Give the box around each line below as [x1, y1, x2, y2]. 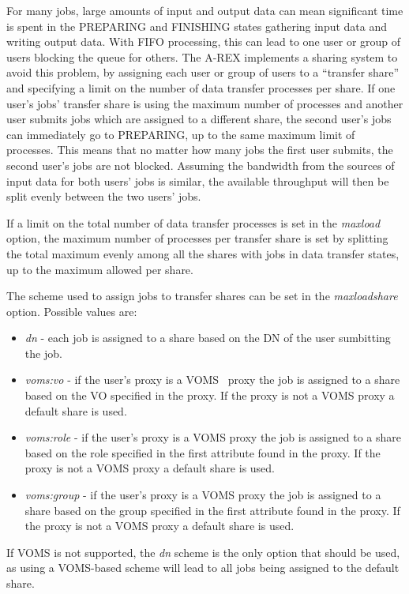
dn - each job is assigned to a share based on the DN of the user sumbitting [24, 329, 391, 346]
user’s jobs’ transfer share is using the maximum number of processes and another [6, 95, 403, 111]
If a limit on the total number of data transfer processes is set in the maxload [6, 214, 381, 231]
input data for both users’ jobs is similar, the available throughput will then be [6, 172, 389, 189]
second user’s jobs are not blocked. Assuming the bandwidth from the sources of [6, 156, 395, 173]
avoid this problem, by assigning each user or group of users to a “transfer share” [6, 64, 400, 81]
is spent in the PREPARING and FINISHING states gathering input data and [6, 17, 388, 34]
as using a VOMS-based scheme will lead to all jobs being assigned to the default [6, 559, 400, 576]
